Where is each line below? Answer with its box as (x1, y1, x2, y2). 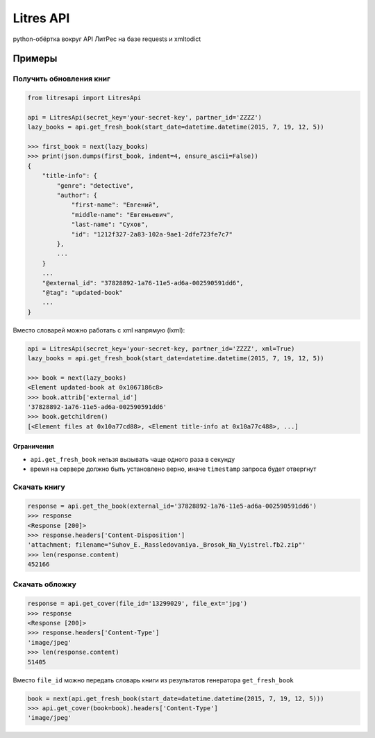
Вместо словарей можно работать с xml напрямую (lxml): (12, 326, 185, 334)
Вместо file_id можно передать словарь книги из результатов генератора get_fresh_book (12, 675, 294, 684)
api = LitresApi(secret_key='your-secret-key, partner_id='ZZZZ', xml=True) (27, 344, 295, 353)
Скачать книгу (12, 482, 65, 492)
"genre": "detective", (56, 182, 135, 189)
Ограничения (12, 442, 54, 451)
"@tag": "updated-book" (42, 289, 123, 296)
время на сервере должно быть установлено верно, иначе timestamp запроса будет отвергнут (30, 465, 317, 473)
